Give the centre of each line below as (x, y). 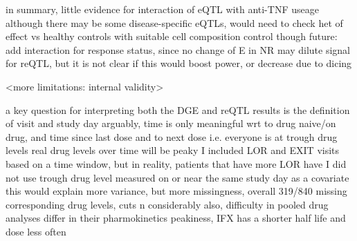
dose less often (36, 231)
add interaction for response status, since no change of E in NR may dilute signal (178, 49)
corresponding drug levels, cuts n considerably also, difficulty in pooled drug (167, 204)
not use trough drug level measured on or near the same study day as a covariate (177, 177)
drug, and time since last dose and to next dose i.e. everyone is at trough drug (172, 136)
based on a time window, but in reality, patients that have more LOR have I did (176, 163)
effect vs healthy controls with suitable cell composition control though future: (172, 36)
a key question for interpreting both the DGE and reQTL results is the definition (178, 109)
